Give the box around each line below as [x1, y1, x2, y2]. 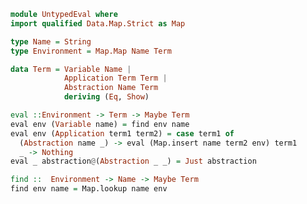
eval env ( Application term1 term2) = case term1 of [10, 128, 235, 139]
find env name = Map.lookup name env [10, 184, 168, 194]
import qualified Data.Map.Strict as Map [10, 18, 186, 29]
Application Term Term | [63, 73, 168, 84]
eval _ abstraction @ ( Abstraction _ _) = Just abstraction [10, 156, 257, 167]
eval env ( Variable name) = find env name [10, 119, 190, 129]
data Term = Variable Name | [10, 64, 132, 74]
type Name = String [10, 36, 92, 47]
